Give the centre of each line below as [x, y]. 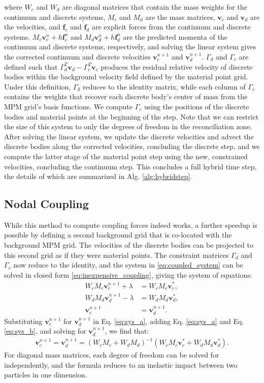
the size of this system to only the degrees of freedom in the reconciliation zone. [128, 126]
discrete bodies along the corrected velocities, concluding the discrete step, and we [132, 146]
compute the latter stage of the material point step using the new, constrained [126, 156]
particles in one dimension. [46, 375]
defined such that [31, 66]
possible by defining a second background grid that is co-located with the [118, 235]
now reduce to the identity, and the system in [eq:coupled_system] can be [128, 265]
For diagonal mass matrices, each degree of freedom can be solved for [112, 355]
